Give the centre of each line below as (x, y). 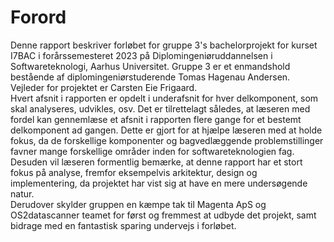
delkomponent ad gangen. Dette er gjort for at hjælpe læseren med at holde (166, 130)
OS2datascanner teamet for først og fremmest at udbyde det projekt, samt (163, 215)
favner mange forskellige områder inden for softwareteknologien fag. (152, 151)
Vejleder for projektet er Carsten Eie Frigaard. (104, 87)
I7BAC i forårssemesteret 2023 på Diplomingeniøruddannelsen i (141, 55)
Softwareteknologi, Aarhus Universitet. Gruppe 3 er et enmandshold (150, 66)
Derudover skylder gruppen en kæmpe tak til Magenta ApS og (138, 204)
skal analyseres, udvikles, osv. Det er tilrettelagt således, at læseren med (160, 108)
